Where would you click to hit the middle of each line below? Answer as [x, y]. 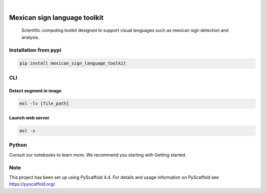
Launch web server [29, 118]
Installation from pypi [35, 50]
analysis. [30, 37]
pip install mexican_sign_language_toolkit [73, 63]
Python [18, 145]
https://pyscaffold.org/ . [33, 184]
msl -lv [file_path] [44, 104]
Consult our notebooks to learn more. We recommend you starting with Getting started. [98, 155]
